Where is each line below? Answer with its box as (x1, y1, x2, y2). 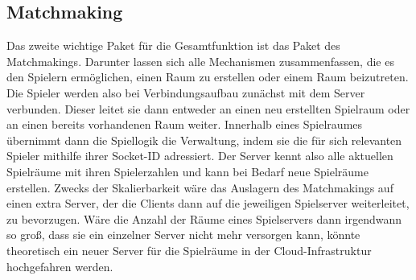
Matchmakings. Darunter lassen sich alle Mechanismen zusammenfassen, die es (6, 52, 394, 69)
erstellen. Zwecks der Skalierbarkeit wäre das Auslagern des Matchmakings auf (6, 179, 393, 196)
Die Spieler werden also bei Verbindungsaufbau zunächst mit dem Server (6, 84, 365, 101)
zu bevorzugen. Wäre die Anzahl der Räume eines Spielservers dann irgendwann (6, 210, 402, 227)
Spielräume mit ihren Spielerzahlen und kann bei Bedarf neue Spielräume (6, 163, 369, 179)
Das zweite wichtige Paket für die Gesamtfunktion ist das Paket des (6, 37, 340, 54)
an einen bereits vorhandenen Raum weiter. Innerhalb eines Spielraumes (6, 116, 363, 133)
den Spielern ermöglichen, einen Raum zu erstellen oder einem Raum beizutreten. (6, 68, 409, 85)
